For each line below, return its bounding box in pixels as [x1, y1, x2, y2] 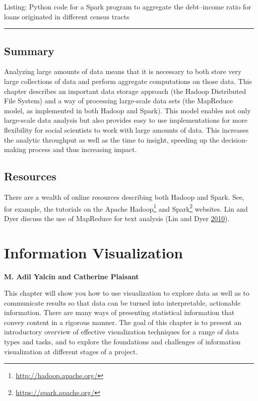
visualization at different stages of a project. [4, 346, 138, 356]
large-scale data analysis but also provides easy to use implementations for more [4, 115, 248, 125]
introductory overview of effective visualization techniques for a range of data [4, 326, 239, 337]
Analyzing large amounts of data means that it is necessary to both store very [4, 66, 242, 77]
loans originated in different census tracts [4, 11, 129, 21]
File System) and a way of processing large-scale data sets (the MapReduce [4, 95, 233, 106]
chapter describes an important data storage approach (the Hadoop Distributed [4, 85, 246, 96]
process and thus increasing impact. [28, 144, 137, 155]
